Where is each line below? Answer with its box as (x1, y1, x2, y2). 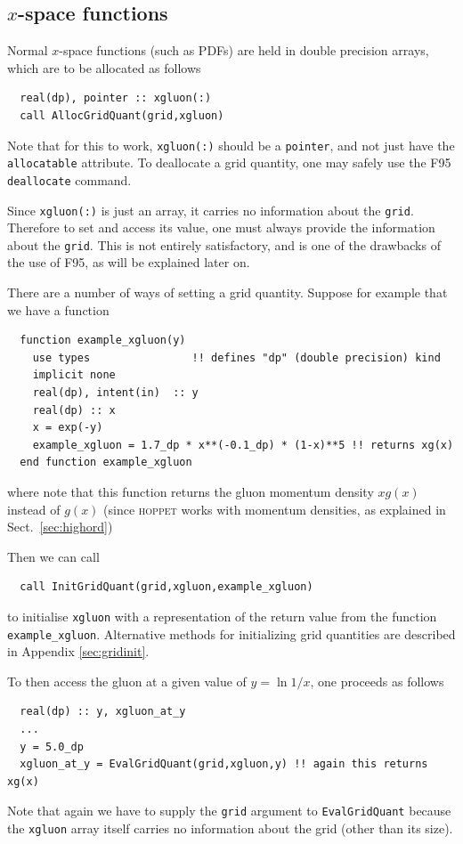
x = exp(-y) (32, 421, 103, 434)
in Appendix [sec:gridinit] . (7, 642, 150, 661)
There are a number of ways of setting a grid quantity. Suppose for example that (7, 283, 448, 302)
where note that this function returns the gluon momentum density (7, 482, 374, 500)
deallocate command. (7, 170, 132, 189)
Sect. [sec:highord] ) (7, 517, 113, 536)
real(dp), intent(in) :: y (32, 386, 199, 400)
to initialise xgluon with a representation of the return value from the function (7, 606, 437, 625)
